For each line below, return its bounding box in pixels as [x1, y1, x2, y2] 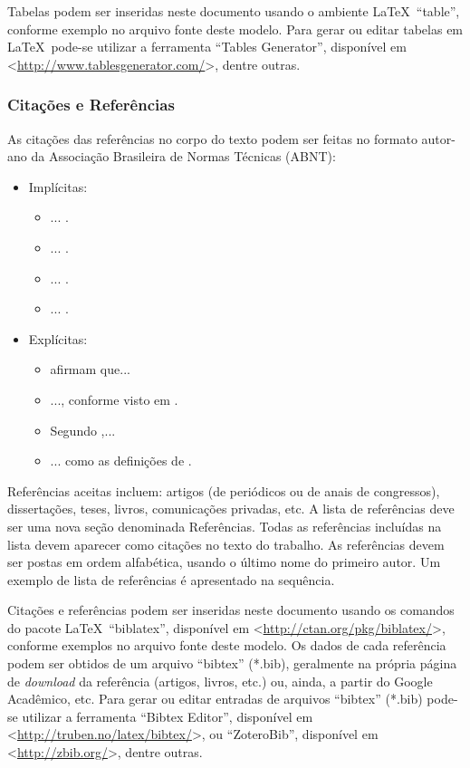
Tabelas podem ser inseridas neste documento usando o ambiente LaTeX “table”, [7, 2, 460, 20]
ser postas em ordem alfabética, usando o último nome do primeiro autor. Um [7, 552, 441, 571]
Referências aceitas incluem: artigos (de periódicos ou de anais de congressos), [7, 481, 440, 500]
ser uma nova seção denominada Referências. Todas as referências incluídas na [7, 516, 442, 535]
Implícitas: [28, 177, 88, 196]
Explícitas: [28, 329, 88, 348]
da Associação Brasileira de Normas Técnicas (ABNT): [31, 147, 336, 166]
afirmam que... [50, 360, 130, 379]
